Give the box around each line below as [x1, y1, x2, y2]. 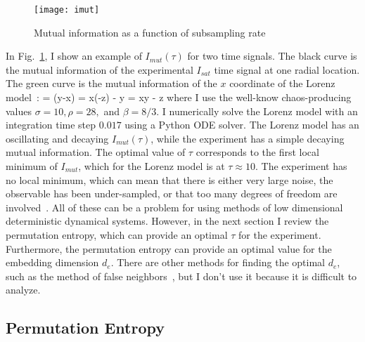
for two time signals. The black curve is [187, 48, 357, 63]
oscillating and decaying [6, 131, 109, 145]
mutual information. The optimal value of [6, 145, 186, 159]
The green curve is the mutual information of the [6, 76, 217, 91]
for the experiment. [238, 227, 321, 242]
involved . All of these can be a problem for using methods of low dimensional [6, 199, 343, 214]
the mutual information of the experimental [6, 62, 193, 77]
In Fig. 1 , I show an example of [6, 48, 142, 63]
